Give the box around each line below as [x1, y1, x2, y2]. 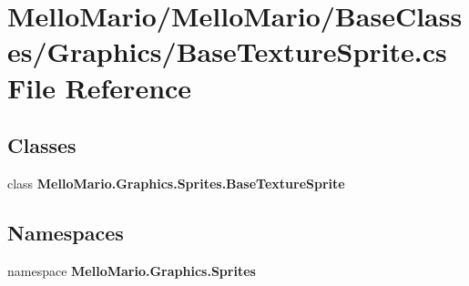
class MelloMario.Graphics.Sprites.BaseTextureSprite [7, 173, 345, 192]
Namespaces [7, 218, 124, 246]
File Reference [7, 68, 192, 106]
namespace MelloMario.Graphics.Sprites [7, 260, 256, 280]
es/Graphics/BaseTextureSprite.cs [7, 33, 447, 70]
